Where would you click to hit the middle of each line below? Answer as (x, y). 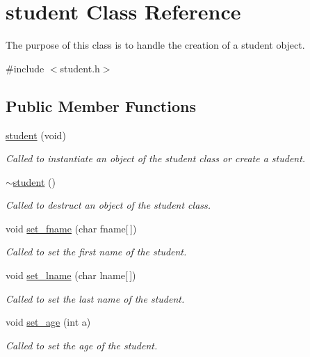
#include (25, 68)
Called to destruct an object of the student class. (108, 205)
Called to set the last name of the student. (95, 298)
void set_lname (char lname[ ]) (71, 275)
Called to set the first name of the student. (96, 252)
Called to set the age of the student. (82, 345)
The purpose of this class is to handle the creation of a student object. (155, 45)
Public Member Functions (101, 105)
